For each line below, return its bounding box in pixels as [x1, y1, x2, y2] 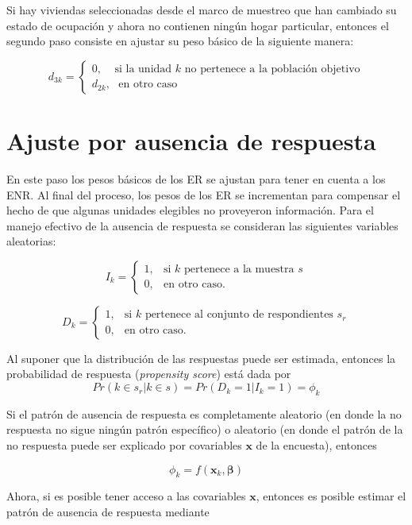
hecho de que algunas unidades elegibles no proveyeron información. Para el [6, 202, 374, 218]
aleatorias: [6, 233, 56, 249]
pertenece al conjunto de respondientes [144, 309, 333, 321]
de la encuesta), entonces [256, 437, 377, 454]
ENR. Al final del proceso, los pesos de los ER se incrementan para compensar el [6, 186, 401, 203]
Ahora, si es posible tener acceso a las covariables [6, 488, 246, 504]
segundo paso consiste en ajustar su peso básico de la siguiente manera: [6, 33, 354, 49]
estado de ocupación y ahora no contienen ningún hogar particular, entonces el [6, 17, 389, 33]
